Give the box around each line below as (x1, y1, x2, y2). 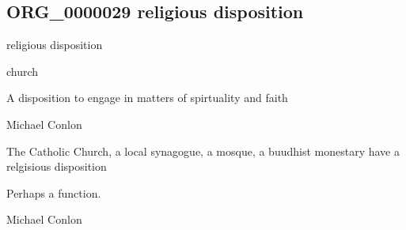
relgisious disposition (6, 158, 107, 175)
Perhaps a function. (6, 184, 101, 201)
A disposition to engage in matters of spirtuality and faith (6, 89, 288, 106)
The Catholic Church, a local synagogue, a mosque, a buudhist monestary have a (6, 142, 400, 159)
